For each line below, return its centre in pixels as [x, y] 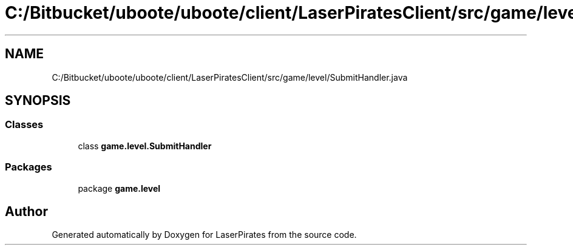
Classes [24, 125]
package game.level [119, 188]
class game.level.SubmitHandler [145, 146]
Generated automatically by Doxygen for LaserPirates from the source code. [204, 235]
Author [26, 211]
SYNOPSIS [38, 101]
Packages [29, 167]
